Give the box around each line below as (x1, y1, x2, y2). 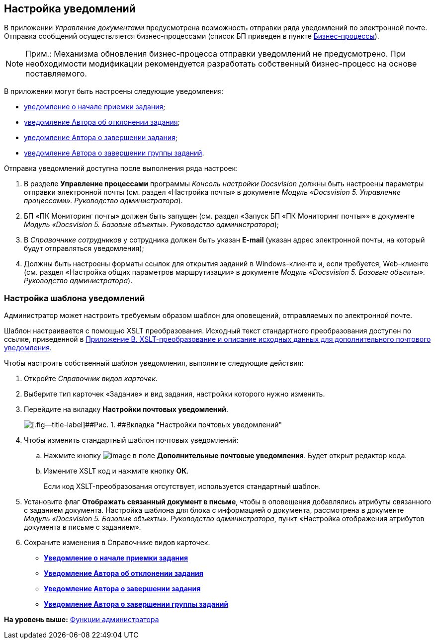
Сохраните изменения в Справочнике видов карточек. (24, 538, 210, 547)
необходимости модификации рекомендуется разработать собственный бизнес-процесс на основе (25, 59, 417, 69)
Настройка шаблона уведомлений (4, 293, 145, 303)
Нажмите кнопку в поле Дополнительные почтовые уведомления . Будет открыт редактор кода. (44, 451, 407, 460)
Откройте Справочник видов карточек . (24, 374, 158, 383)
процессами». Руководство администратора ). (24, 196, 183, 205)
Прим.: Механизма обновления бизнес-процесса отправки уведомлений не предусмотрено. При (25, 49, 406, 59)
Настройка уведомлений (4, 2, 136, 15)
